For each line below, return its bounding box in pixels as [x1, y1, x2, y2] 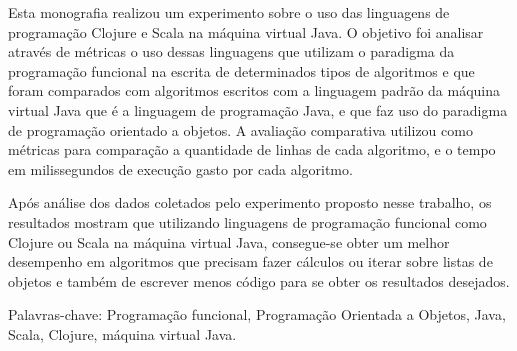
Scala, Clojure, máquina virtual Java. [8, 323, 237, 344]
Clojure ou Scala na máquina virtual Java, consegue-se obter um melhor [8, 231, 450, 252]
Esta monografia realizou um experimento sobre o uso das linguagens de [8, 2, 450, 22]
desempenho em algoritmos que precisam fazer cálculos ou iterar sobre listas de [8, 251, 493, 272]
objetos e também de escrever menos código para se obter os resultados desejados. [8, 270, 510, 291]
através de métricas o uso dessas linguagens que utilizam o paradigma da [8, 41, 455, 62]
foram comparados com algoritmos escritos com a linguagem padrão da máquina [8, 80, 501, 101]
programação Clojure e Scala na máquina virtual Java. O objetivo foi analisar [8, 21, 484, 42]
